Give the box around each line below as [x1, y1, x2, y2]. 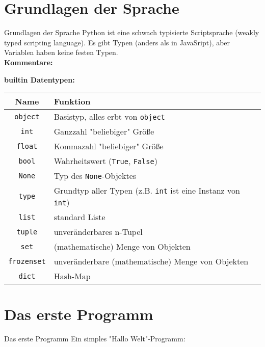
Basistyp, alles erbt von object [54, 111, 165, 123]
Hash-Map [54, 270, 91, 282]
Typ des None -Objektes [54, 170, 137, 182]
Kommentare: [4, 57, 53, 67]
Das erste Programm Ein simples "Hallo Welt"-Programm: [4, 333, 185, 344]
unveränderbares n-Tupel [54, 226, 143, 238]
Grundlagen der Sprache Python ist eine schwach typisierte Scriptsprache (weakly [4, 27, 259, 38]
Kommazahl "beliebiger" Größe [54, 140, 164, 152]
